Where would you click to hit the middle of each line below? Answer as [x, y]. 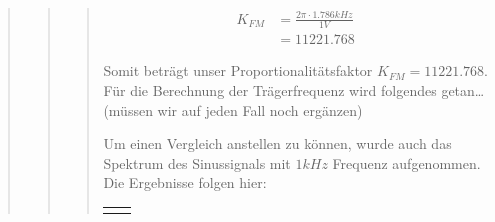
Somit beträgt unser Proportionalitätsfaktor [238, 70]
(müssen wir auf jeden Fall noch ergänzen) [233, 109]
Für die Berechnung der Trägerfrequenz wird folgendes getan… [294, 90]
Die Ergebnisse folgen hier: [185, 182]
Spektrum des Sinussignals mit [197, 162]
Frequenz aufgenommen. [406, 162]
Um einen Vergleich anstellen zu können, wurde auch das [277, 143]
